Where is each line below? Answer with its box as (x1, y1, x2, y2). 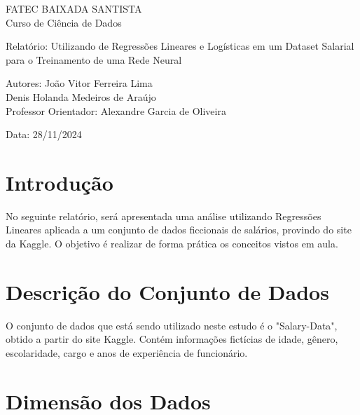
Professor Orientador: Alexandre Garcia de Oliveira (6, 103, 226, 118)
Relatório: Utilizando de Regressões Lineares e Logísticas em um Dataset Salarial (6, 39, 354, 53)
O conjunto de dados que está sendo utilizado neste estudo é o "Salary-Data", (6, 318, 338, 332)
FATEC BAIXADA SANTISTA (6, 1, 142, 15)
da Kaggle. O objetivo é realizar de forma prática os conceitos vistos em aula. (6, 236, 338, 251)
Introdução (6, 168, 113, 196)
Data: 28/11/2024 (6, 127, 82, 142)
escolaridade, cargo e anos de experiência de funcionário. (6, 345, 248, 360)
